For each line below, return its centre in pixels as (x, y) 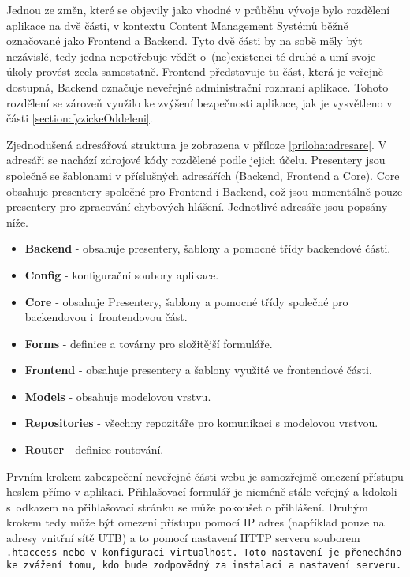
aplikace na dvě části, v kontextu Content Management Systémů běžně (177, 25)
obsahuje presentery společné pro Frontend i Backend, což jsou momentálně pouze (205, 191)
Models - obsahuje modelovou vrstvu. (118, 396)
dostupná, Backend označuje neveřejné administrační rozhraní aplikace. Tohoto (198, 86)
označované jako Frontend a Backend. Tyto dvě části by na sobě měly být (184, 41)
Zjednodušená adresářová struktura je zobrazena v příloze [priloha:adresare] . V (197, 144)
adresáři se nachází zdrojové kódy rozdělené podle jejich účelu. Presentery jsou (196, 160)
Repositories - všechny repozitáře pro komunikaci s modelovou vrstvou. (201, 423)
